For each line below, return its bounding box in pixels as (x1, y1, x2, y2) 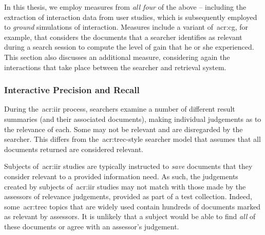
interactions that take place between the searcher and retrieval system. (4, 61, 226, 72)
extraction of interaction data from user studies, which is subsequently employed (4, 11, 257, 22)
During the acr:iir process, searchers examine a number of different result (4, 103, 235, 114)
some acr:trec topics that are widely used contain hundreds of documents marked (4, 201, 261, 211)
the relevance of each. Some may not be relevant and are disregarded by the (4, 123, 243, 134)
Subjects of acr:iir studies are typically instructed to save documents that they (4, 161, 253, 172)
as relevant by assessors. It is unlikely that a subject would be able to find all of (4, 211, 256, 222)
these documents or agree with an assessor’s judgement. (4, 221, 179, 231)
